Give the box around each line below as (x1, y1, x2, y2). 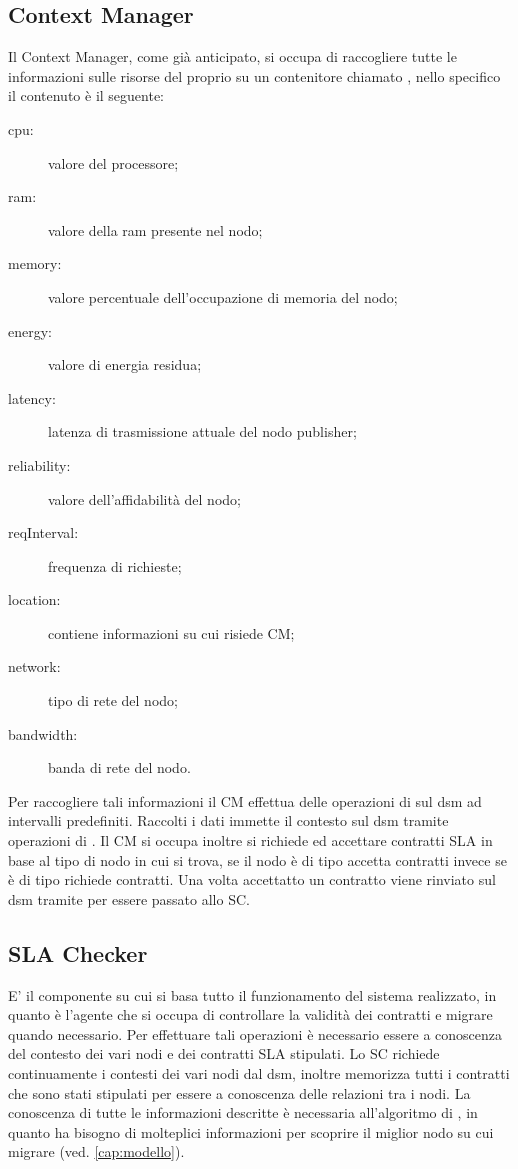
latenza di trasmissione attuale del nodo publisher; (48, 421, 357, 442)
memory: (8, 253, 62, 274)
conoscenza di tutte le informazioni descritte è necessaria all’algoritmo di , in (8, 1102, 478, 1123)
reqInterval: (8, 522, 79, 543)
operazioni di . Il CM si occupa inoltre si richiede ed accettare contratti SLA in (8, 830, 493, 851)
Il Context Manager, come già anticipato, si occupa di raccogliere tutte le (8, 46, 457, 67)
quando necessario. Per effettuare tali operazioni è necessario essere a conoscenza (8, 1023, 502, 1044)
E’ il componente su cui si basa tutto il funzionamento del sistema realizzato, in (8, 984, 497, 1005)
